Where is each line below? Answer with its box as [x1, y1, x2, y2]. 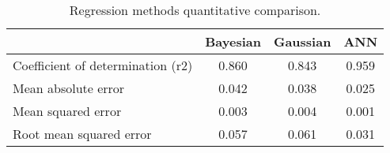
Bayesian [205, 32, 261, 50]
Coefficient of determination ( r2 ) [13, 56, 193, 74]
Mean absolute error [13, 79, 125, 97]
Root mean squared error [13, 125, 152, 143]
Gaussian [273, 32, 331, 50]
